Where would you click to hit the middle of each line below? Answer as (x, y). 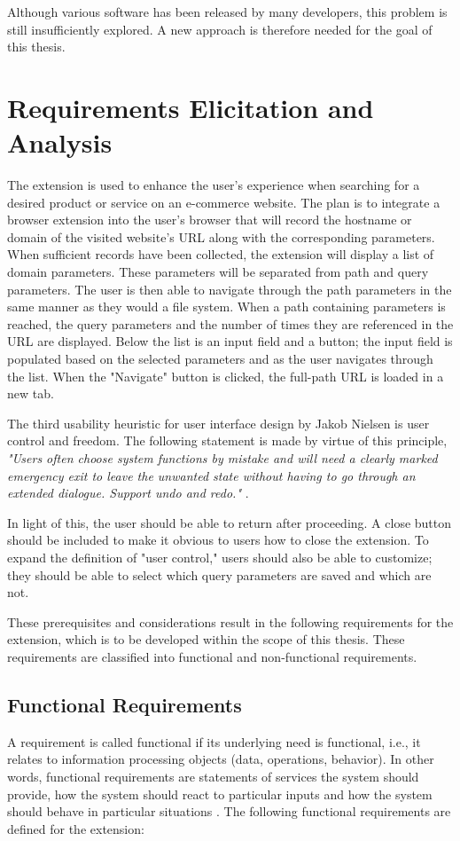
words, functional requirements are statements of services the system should (213, 776)
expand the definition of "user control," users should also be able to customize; (220, 557)
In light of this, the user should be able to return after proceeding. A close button (230, 522)
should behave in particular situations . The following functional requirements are (229, 811)
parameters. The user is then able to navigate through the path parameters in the (230, 289)
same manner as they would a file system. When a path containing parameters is (226, 307)
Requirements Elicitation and (191, 107)
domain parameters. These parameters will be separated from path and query (218, 272)
